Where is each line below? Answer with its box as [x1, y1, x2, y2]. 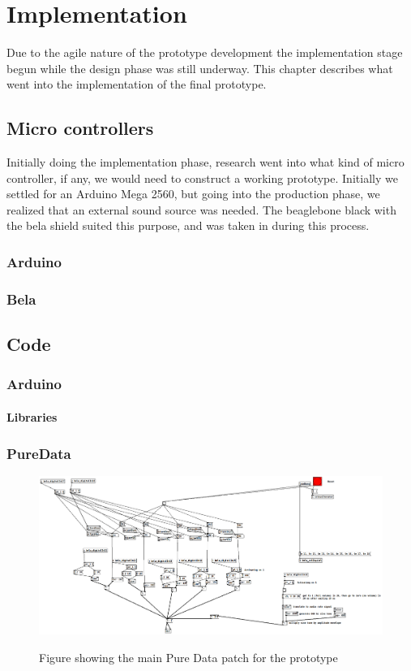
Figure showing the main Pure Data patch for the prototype [39, 648, 338, 665]
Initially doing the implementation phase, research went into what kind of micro [6, 154, 405, 171]
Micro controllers [6, 115, 154, 141]
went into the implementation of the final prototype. [6, 76, 267, 93]
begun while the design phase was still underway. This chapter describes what [6, 59, 393, 76]
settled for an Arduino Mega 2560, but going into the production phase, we [6, 185, 380, 202]
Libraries [6, 408, 58, 425]
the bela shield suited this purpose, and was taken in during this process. [6, 217, 370, 234]
